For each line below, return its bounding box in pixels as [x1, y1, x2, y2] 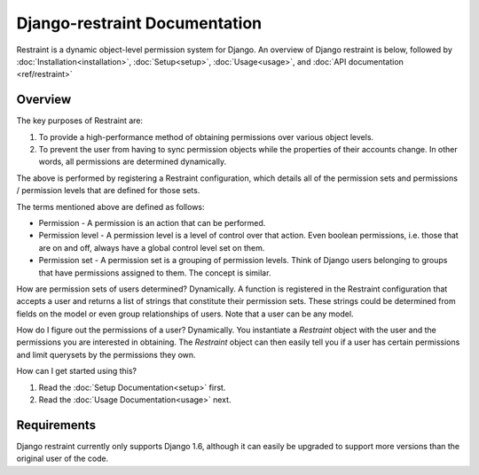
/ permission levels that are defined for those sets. [16, 185, 200, 196]
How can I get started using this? [16, 366, 137, 377]
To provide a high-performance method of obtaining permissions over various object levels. [38, 131, 374, 142]
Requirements [16, 417, 97, 432]
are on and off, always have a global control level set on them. [38, 242, 265, 253]
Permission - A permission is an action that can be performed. [38, 217, 266, 228]
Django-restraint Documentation [16, 13, 263, 33]
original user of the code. [16, 453, 109, 464]
